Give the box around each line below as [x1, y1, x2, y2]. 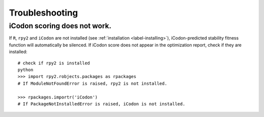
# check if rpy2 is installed [18, 60, 90, 66]
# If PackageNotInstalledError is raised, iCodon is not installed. [18, 101, 185, 107]
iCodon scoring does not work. [9, 21, 112, 30]
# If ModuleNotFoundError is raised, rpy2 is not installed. [18, 80, 167, 86]
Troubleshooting [9, 7, 78, 18]
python [18, 67, 34, 73]
